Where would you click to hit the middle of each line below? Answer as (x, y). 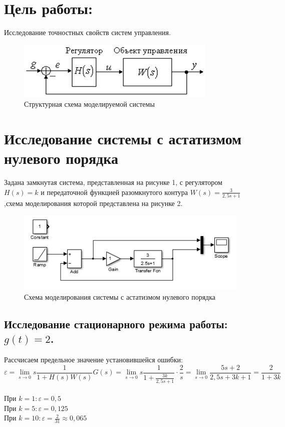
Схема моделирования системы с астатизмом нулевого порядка (120, 296)
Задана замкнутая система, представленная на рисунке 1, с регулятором (113, 182)
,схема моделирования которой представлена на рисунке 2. (93, 203)
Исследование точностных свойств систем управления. (87, 32)
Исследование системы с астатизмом (123, 139)
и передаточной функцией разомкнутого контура (114, 192)
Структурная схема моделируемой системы (89, 104)
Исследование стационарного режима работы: (116, 324)
